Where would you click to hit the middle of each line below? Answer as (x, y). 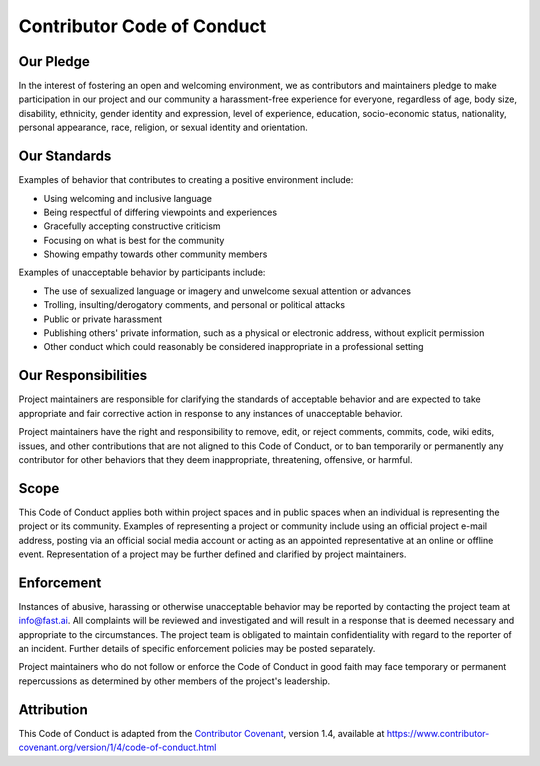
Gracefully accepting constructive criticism (132, 226)
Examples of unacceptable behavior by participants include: (142, 272)
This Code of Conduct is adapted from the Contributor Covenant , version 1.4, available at (201, 733)
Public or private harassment (103, 319)
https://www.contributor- (438, 733)
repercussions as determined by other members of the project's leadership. (174, 681)
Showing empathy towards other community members (155, 254)
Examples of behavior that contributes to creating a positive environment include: (186, 180)
